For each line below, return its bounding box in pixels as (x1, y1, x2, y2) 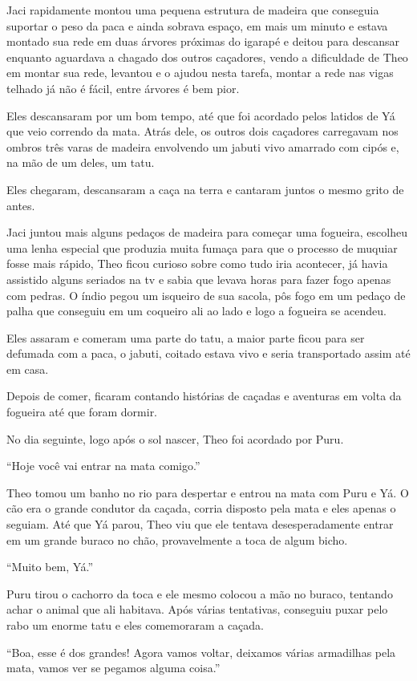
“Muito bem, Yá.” (6, 558, 94, 575)
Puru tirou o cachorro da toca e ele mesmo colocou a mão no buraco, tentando (6, 585, 393, 602)
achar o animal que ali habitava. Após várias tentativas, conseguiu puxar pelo (6, 601, 388, 618)
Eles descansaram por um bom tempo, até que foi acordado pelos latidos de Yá (6, 107, 395, 124)
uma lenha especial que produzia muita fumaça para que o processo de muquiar (6, 239, 398, 256)
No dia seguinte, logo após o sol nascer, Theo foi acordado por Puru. (6, 430, 344, 447)
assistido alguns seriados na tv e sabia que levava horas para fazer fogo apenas (6, 270, 391, 287)
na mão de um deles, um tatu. (6, 154, 155, 171)
